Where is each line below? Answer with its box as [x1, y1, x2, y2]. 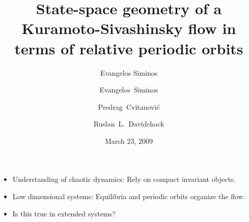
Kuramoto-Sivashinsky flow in [21, 18, 236, 39]
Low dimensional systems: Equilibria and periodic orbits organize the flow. [12, 191, 245, 202]
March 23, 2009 [104, 135, 153, 146]
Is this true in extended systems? [12, 208, 116, 218]
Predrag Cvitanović [98, 101, 160, 112]
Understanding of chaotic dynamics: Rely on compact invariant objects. [12, 174, 236, 184]
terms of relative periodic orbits [14, 38, 243, 58]
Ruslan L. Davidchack [93, 118, 164, 129]
